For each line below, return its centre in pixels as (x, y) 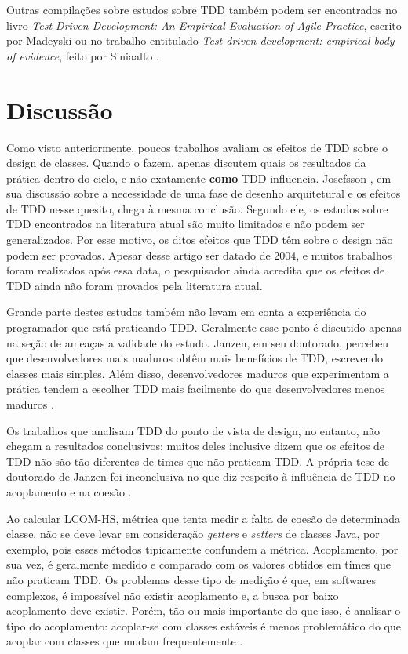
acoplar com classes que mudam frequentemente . (125, 641)
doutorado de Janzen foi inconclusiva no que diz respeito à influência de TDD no (201, 476)
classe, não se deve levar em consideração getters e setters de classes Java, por (193, 534)
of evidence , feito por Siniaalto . (83, 55)
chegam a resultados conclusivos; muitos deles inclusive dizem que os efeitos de (196, 446)
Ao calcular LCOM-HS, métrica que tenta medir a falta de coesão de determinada (204, 518)
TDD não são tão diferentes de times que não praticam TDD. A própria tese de (198, 461)
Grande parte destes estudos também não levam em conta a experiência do (186, 312)
